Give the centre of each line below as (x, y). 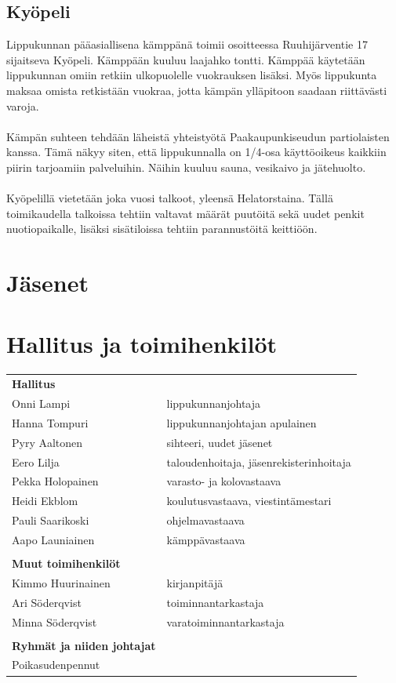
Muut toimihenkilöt (66, 563)
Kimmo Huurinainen (61, 582)
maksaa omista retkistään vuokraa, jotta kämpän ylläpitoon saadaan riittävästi (197, 90)
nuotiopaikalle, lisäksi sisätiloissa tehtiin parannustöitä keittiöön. (162, 229)
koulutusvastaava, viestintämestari (249, 501)
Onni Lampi (41, 403)
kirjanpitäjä (195, 582)
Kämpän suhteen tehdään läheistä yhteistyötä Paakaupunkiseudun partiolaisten (198, 136)
